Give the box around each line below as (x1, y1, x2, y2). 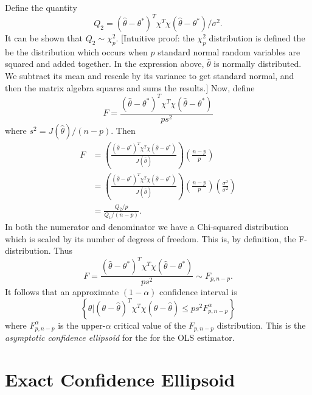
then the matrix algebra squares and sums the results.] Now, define (5, 81, 255, 94)
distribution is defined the (209, 32, 305, 44)
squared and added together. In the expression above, (5, 57, 204, 70)
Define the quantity (5, 1, 77, 13)
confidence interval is (159, 285, 237, 298)
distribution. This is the (217, 318, 306, 331)
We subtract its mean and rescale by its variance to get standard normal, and (5, 69, 294, 82)
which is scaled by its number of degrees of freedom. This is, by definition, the (5, 232, 296, 245)
